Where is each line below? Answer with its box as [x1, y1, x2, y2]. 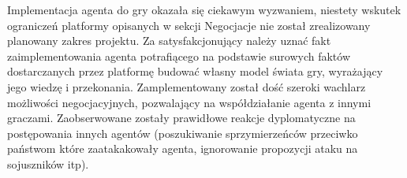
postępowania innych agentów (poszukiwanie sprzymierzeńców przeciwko [7, 124, 358, 141]
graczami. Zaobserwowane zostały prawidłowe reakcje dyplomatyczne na [7, 109, 356, 126]
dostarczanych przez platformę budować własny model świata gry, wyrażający [7, 63, 383, 80]
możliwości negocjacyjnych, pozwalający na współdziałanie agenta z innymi [7, 94, 372, 110]
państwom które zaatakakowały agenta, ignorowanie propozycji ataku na [7, 140, 358, 157]
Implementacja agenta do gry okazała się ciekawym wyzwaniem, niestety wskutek [7, 2, 401, 17]
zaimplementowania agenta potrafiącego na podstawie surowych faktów [7, 47, 350, 64]
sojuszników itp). [7, 155, 89, 172]
